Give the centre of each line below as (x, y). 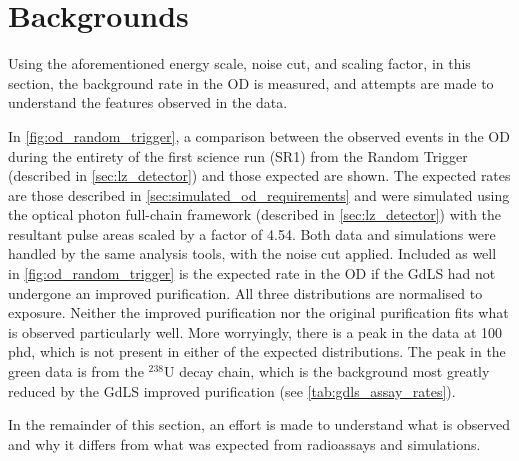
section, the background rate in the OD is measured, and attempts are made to (251, 82)
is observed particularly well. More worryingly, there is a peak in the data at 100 (255, 331)
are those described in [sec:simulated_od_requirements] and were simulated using (259, 194)
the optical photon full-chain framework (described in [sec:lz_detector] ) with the (255, 214)
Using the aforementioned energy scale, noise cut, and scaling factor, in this (239, 63)
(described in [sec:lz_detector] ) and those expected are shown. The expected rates (259, 175)
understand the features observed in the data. (148, 102)
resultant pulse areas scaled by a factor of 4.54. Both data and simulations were (252, 233)
